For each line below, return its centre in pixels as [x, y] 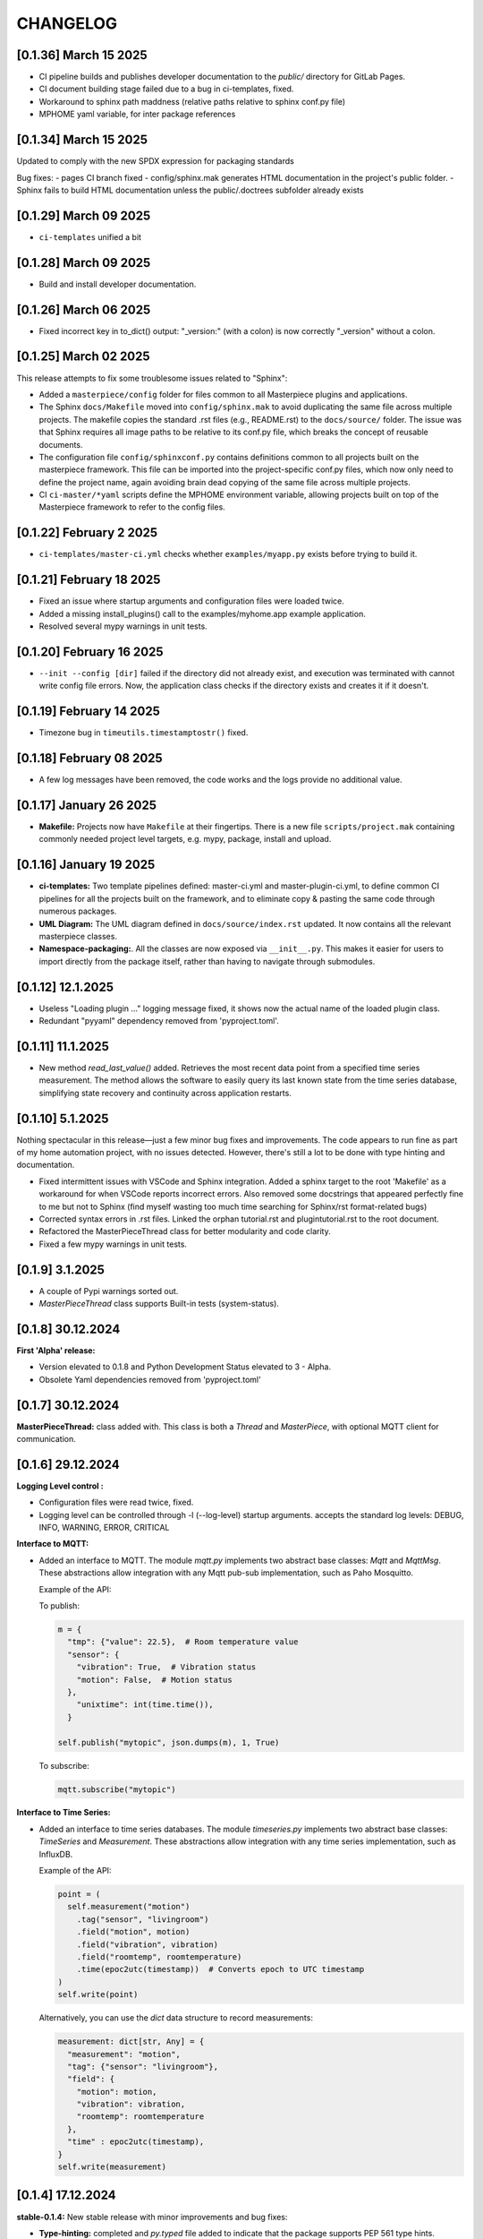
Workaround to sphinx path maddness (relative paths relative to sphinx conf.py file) [192, 101]
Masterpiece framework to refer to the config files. [132, 507]
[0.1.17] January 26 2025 [86, 805]
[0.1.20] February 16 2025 [90, 652]
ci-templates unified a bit [90, 236]
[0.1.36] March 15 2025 [82, 55]
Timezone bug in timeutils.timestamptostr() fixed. [144, 733]
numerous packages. [78, 911]
